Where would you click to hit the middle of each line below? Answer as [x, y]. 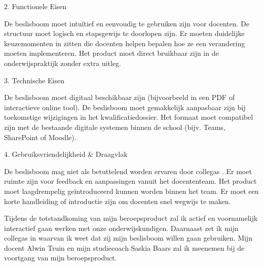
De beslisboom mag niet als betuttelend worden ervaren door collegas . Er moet [128, 171]
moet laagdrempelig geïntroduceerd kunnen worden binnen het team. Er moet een [131, 191]
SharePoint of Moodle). [40, 137]
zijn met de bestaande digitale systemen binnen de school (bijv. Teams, [115, 127]
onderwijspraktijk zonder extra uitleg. [63, 63]
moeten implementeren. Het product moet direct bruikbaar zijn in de [111, 53]
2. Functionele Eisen [35, 6]
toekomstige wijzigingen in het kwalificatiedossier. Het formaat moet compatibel [129, 117]
